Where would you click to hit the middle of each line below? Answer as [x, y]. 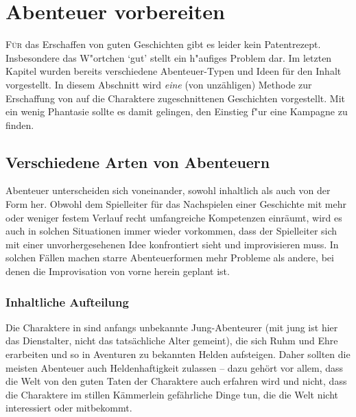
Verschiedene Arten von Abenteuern [138, 162]
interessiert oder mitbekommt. [69, 408]
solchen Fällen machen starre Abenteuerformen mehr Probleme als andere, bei [170, 258]
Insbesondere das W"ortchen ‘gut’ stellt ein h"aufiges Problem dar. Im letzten [169, 57]
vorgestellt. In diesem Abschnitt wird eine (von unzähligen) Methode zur [159, 84]
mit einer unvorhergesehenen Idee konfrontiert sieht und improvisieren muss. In [172, 244]
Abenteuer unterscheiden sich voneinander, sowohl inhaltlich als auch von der [168, 190]
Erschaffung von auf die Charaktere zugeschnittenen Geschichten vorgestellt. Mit [176, 98]
